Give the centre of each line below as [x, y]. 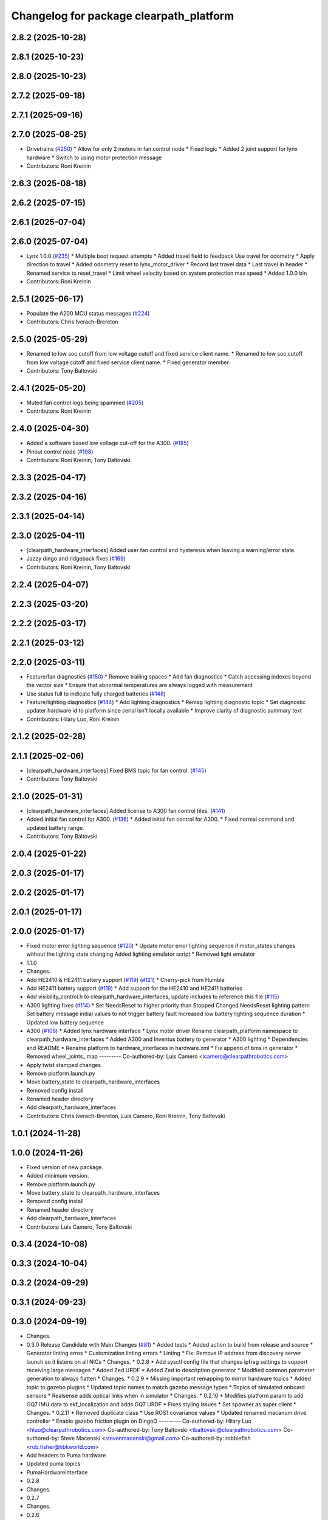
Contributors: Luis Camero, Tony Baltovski [79, 1227]
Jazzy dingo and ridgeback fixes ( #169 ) [76, 559]
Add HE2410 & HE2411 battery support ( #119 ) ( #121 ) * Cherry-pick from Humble [125, 979]
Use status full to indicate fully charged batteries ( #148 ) [96, 694]
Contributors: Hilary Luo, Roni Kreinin [73, 719]
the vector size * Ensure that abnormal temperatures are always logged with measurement [140, 685]
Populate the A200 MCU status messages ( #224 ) [88, 313]
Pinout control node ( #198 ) [60, 451]
